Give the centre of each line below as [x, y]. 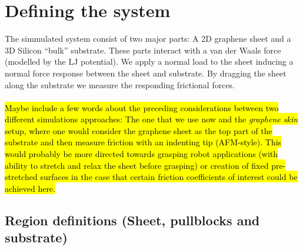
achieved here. [30, 188]
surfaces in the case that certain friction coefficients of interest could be [169, 177]
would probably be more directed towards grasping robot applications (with [141, 154]
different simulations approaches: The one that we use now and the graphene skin [151, 119]
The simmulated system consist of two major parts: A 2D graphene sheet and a [148, 39]
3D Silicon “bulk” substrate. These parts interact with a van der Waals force [143, 50]
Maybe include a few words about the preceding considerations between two [142, 107]
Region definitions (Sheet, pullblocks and [132, 220]
